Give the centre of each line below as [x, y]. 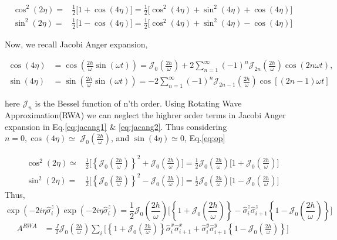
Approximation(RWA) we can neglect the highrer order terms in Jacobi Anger [145, 115]
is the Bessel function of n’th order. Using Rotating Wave [138, 103]
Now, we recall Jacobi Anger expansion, [76, 44]
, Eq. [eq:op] [205, 138]
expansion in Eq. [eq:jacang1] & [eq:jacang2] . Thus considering [116, 126]
